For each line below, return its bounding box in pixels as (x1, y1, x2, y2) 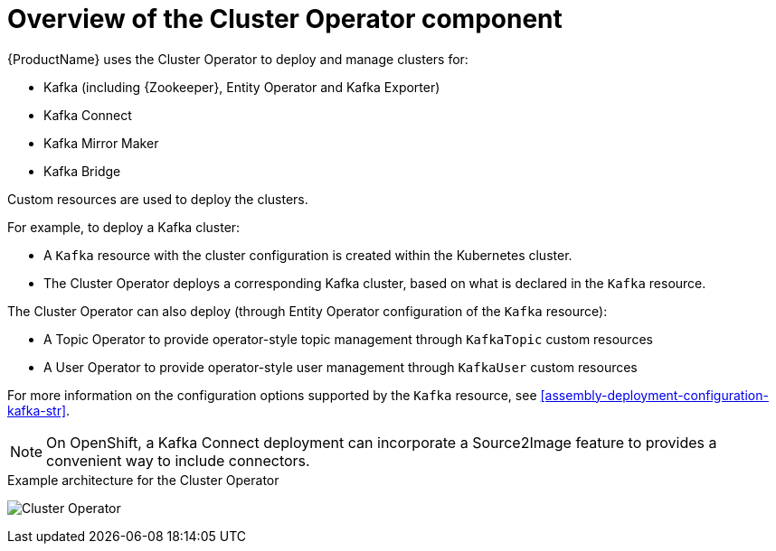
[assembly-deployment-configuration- (540, 387, 769, 403)
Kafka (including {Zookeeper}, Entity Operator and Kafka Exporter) (43, 79, 440, 95)
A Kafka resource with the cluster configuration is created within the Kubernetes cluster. (43, 247, 573, 263)
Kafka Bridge (43, 163, 121, 179)
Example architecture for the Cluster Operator (7, 472, 279, 488)
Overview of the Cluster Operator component (7, 4, 563, 34)
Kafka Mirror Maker (43, 135, 159, 151)
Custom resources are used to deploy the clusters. (7, 191, 308, 207)
